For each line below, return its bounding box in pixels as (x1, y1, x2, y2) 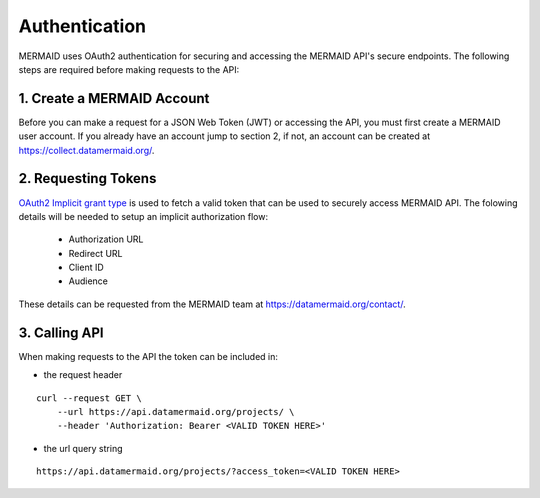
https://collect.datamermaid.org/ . (18, 144, 155, 156)
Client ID (68, 261, 104, 274)
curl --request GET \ (36, 392, 142, 404)
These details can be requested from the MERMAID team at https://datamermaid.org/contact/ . (18, 298, 406, 310)
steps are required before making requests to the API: (18, 63, 240, 75)
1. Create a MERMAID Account (18, 90, 210, 107)
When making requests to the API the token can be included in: (18, 350, 279, 362)
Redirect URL (68, 247, 123, 259)
